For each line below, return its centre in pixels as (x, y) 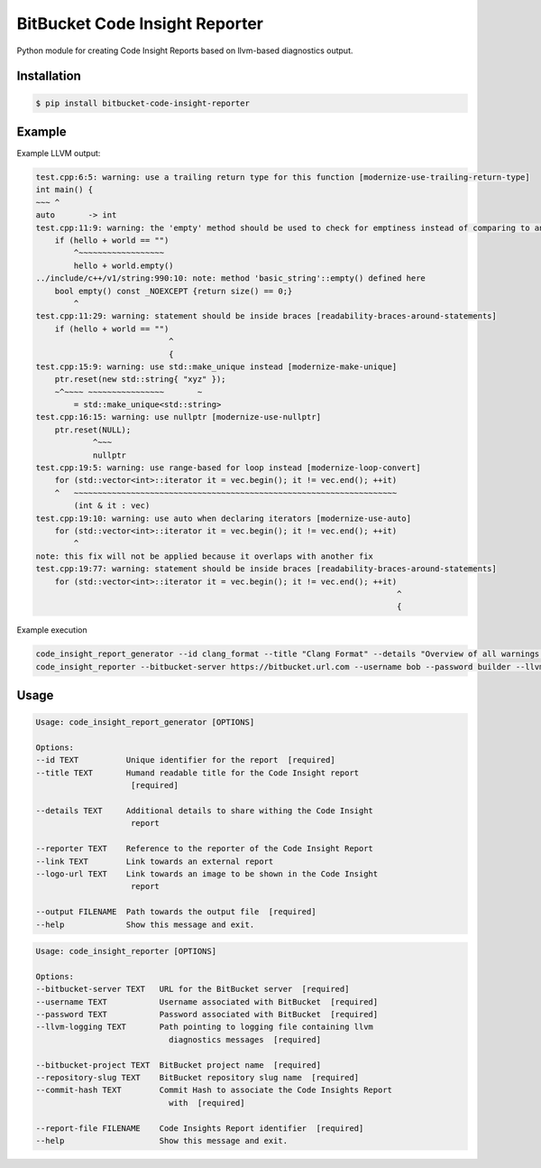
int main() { (64, 190)
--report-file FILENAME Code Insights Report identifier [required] (200, 1128)
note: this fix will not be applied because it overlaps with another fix (205, 556)
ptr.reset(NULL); (93, 430)
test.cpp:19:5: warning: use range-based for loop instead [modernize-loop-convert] (228, 468)
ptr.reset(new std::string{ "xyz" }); (140, 380)
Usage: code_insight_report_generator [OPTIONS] (145, 723)
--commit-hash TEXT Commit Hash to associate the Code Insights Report (214, 1090)
